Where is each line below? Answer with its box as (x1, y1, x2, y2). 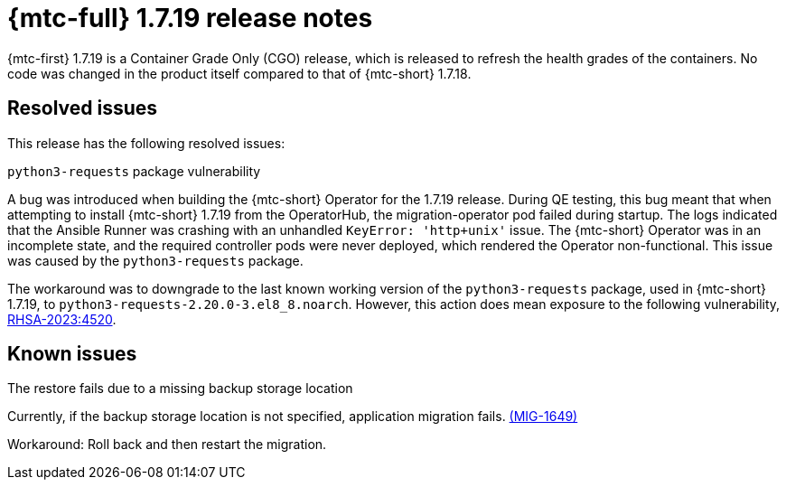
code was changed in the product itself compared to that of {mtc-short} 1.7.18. (7, 65, 472, 81)
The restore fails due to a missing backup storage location (7, 380, 353, 397)
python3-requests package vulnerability (7, 163, 261, 179)
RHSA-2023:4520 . (7, 311, 117, 327)
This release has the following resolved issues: (7, 135, 285, 151)
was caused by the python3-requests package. (7, 252, 304, 268)
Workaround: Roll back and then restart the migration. (7, 436, 327, 453)
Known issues (7, 342, 137, 366)
